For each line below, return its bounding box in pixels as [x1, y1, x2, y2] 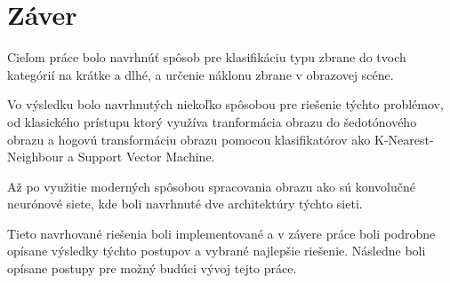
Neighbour [7, 147, 64, 166]
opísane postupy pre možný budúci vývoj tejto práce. [7, 259, 297, 278]
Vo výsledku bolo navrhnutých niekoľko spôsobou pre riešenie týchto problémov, [7, 95, 444, 114]
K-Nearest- [374, 130, 434, 148]
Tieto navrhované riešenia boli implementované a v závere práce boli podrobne [7, 224, 436, 242]
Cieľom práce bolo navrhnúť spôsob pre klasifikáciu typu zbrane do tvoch [7, 48, 406, 67]
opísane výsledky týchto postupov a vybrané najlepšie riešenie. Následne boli [7, 241, 426, 260]
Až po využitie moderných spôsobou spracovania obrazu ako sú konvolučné [7, 177, 415, 195]
